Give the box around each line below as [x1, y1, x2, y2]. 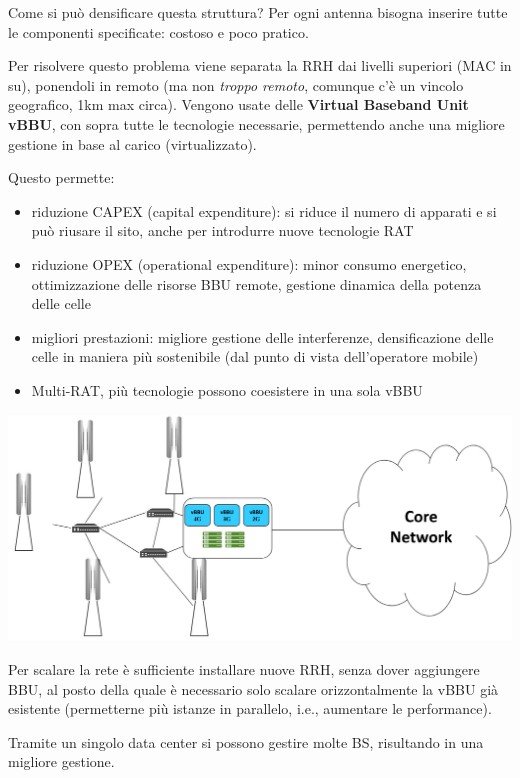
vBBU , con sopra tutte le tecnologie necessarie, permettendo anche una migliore [8, 113, 505, 134]
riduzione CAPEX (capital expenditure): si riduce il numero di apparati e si [31, 200, 497, 221]
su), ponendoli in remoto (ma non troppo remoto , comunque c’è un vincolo [8, 74, 464, 95]
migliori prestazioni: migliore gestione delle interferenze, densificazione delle [31, 326, 494, 347]
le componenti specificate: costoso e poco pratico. [8, 21, 309, 42]
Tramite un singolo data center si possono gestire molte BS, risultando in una [8, 731, 484, 752]
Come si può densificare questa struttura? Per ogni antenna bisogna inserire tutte [8, 2, 508, 22]
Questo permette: [8, 167, 115, 188]
